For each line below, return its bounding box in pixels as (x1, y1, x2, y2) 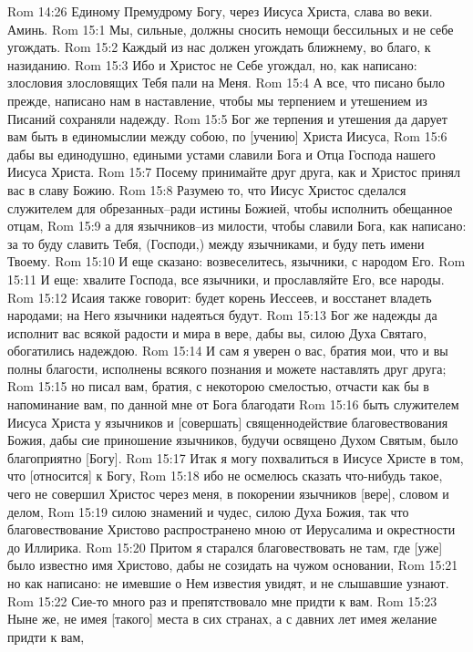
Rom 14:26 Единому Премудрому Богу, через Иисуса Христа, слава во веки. (7, 2, 433, 20)
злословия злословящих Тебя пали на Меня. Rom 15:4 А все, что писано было (7, 73, 446, 92)
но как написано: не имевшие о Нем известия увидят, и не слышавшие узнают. (7, 574, 449, 592)
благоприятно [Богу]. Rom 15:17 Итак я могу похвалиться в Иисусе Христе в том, (7, 448, 464, 467)
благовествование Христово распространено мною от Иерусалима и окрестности (7, 520, 456, 539)
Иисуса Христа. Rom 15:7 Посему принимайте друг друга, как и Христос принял (7, 162, 461, 181)
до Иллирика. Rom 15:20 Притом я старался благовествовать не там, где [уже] (7, 537, 443, 556)
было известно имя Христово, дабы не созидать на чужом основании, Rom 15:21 (7, 555, 458, 574)
